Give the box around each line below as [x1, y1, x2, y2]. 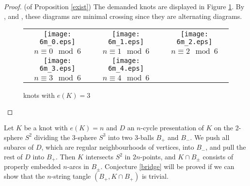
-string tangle [51, 171, 91, 181]
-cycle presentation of [141, 123, 204, 133]
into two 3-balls [108, 132, 154, 142]
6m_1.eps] [108, 38, 144, 46]
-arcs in [67, 161, 89, 171]
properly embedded [4, 161, 61, 171]
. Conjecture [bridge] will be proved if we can [100, 161, 234, 171]
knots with [23, 90, 55, 100]
